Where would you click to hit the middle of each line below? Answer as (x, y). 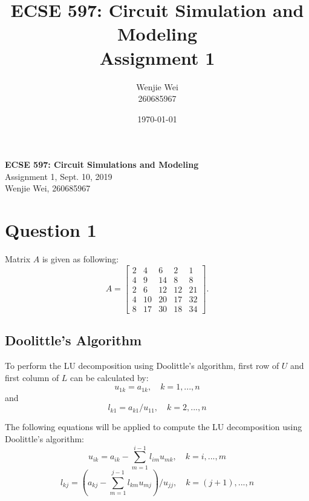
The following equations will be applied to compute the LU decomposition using (154, 427)
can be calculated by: (109, 377)
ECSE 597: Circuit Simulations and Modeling (102, 164)
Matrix (18, 259)
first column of (32, 377)
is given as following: (80, 259)
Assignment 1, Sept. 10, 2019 (59, 176)
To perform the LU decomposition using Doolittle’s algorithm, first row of (142, 366)
